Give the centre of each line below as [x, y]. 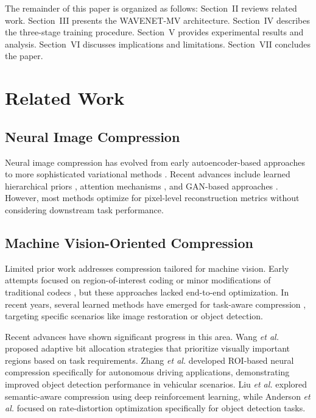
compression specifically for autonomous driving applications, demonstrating [147, 372]
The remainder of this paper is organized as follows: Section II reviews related [151, 8]
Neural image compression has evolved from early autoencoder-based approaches [155, 162]
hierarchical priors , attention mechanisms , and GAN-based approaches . [142, 186]
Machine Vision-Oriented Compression [129, 242]
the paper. [24, 56]
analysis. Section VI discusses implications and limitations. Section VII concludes [158, 44]
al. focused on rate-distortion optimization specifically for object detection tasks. [155, 408]
